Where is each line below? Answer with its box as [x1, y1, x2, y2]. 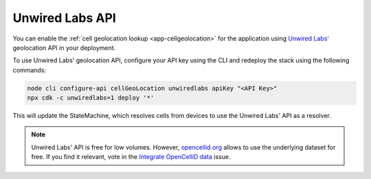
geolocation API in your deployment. [12, 43, 116, 51]
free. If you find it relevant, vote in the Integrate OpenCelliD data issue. [31, 153, 231, 161]
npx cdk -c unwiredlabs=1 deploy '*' [27, 94, 155, 102]
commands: [12, 66, 47, 74]
